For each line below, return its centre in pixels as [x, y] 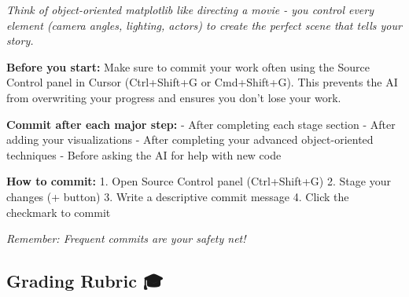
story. [20, 40]
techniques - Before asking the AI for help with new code [144, 154]
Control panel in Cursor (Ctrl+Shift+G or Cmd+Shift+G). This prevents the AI [202, 82]
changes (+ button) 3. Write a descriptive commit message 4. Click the [178, 196]
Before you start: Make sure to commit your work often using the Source [188, 66]
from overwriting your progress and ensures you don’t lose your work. [174, 97]
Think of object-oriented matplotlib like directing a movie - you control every [190, 9]
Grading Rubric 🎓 [85, 281]
